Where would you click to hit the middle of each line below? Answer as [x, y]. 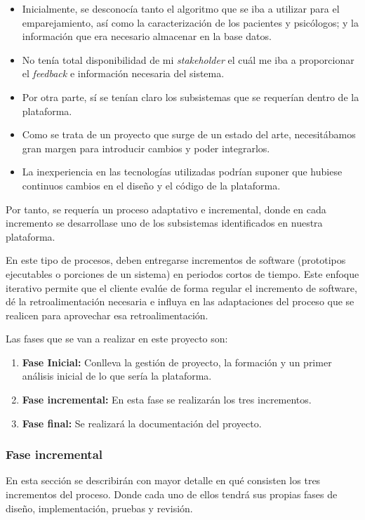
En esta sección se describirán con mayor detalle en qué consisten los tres [163, 480]
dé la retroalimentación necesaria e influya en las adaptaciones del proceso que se [180, 301]
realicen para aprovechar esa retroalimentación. [107, 315]
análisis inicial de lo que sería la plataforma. [117, 376]
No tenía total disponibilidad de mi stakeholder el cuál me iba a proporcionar [188, 59]
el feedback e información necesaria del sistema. [123, 73]
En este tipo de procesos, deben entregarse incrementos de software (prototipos [176, 260]
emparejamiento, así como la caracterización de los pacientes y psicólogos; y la [190, 22]
